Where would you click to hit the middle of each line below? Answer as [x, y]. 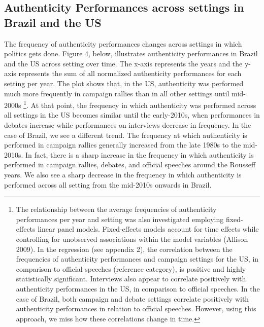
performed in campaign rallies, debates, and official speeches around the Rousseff [130, 165]
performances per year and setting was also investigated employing [120, 219]
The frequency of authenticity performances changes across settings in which [123, 43]
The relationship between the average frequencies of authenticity [116, 209]
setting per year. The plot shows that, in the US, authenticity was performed [124, 83]
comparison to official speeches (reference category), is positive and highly [131, 268]
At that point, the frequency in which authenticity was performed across [143, 105]
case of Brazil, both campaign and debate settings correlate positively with [133, 298]
